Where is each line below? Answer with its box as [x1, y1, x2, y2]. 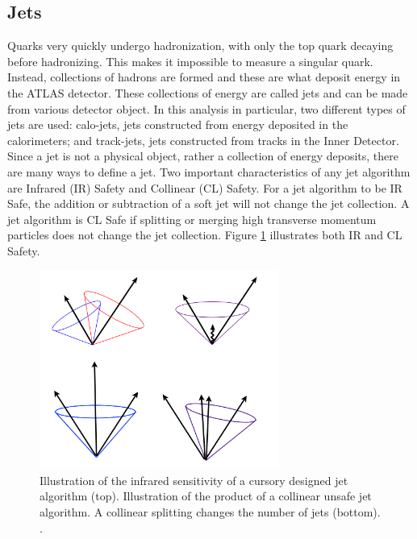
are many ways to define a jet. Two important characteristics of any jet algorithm [7, 163, 411, 180]
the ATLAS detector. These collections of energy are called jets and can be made [7, 84, 408, 101]
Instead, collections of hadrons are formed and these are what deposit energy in [7, 68, 401, 85]
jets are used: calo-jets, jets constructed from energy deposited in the [7, 116, 348, 133]
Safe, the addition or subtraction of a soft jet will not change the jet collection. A [7, 195, 410, 212]
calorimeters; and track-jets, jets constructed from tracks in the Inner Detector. [7, 131, 399, 148]
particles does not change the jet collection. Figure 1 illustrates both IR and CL [7, 226, 402, 243]
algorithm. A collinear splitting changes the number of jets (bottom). [40, 503, 381, 520]
